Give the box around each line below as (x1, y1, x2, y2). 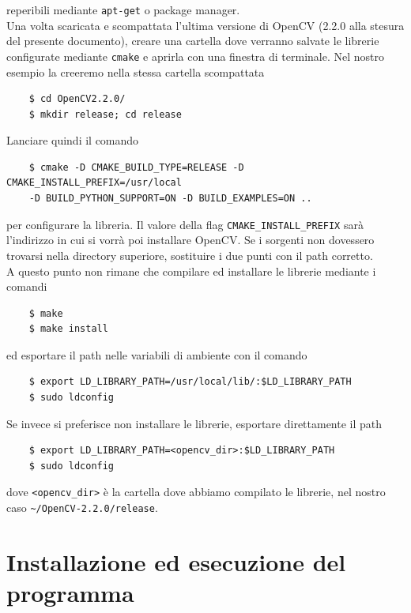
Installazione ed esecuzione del (6, 545, 346, 577)
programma (6, 577, 134, 609)
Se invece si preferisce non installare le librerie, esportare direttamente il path (6, 415, 383, 431)
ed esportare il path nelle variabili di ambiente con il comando (6, 346, 307, 363)
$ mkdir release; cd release (28, 108, 182, 120)
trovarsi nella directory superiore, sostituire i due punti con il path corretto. (6, 246, 373, 263)
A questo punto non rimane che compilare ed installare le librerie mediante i (6, 262, 376, 279)
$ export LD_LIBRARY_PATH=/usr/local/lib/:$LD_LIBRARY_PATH (28, 376, 352, 388)
